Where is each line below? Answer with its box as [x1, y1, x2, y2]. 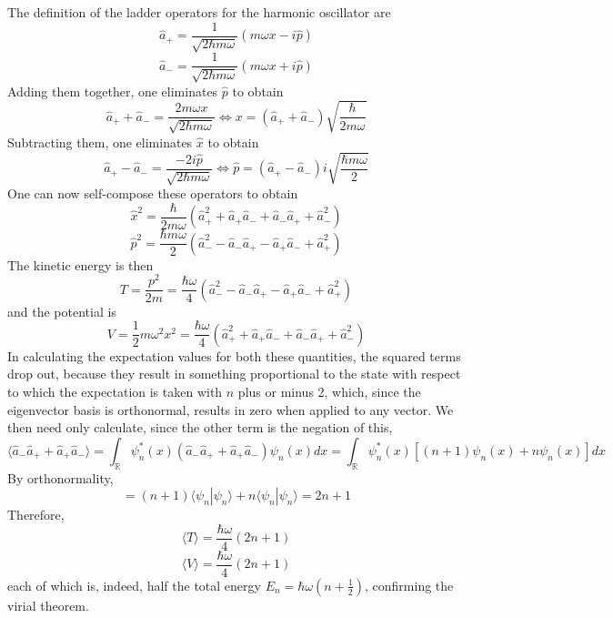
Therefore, [7, 505, 65, 524]
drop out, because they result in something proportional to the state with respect [7, 364, 461, 383]
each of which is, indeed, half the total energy [7, 575, 261, 594]
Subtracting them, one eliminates [7, 132, 193, 151]
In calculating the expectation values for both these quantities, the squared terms [7, 346, 461, 365]
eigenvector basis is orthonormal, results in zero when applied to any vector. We [7, 400, 454, 419]
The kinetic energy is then [7, 255, 154, 274]
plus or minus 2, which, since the [237, 382, 421, 401]
